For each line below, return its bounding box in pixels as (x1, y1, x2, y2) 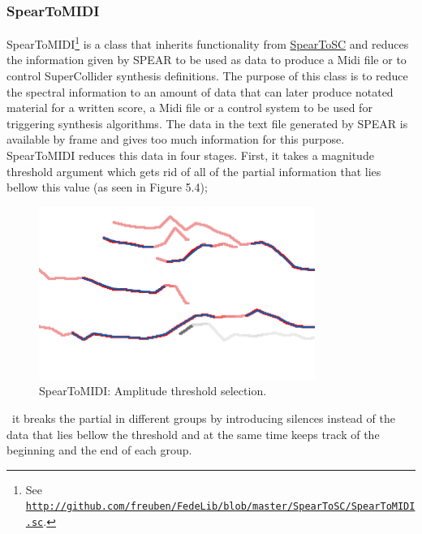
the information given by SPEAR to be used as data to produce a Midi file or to (6, 51, 407, 68)
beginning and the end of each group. (6, 441, 192, 459)
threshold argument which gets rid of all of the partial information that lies (6, 162, 381, 179)
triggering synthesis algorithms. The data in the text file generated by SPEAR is (6, 114, 408, 131)
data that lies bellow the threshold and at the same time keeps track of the (6, 425, 380, 442)
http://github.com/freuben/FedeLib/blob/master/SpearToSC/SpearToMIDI (25, 501, 416, 513)
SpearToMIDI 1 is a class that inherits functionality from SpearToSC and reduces (6, 33, 409, 52)
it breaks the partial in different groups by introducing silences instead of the (11, 409, 395, 426)
